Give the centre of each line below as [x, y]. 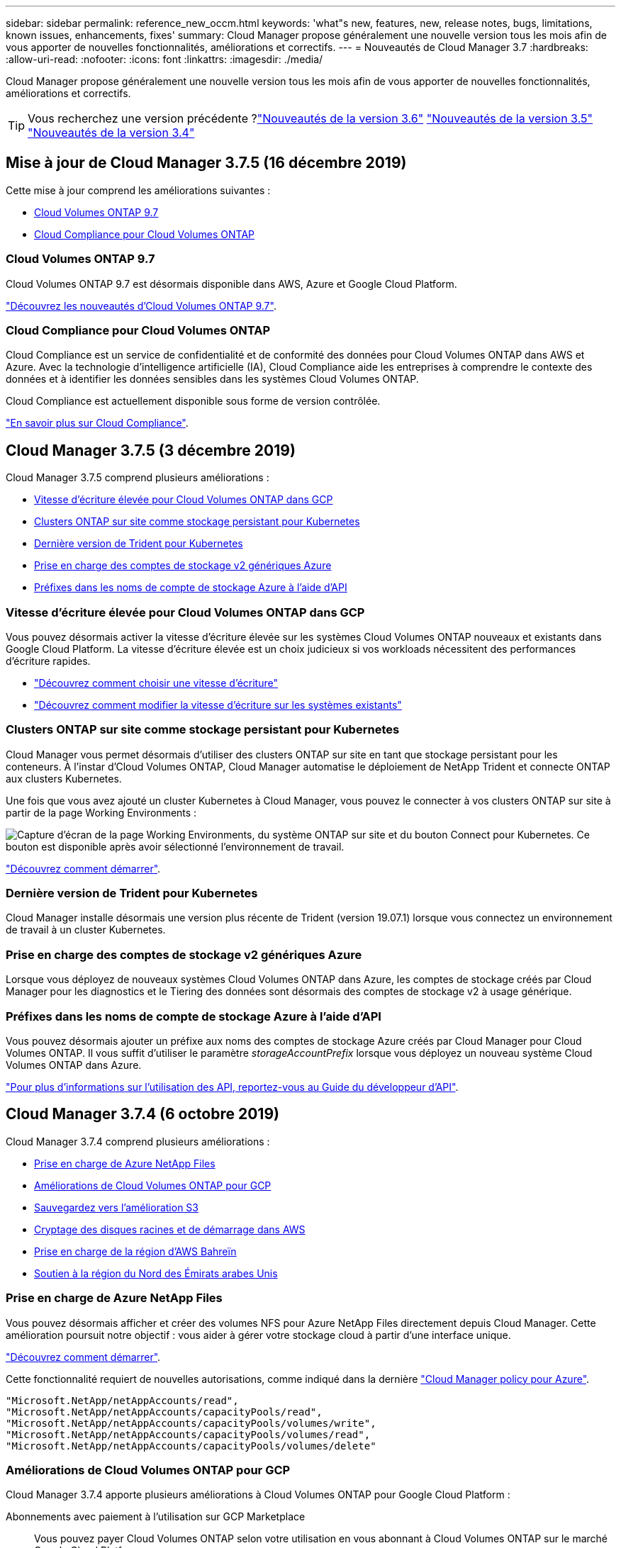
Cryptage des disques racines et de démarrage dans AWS [170, 1229]
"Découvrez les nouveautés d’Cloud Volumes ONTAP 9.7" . [141, 305]
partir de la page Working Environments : [101, 812]
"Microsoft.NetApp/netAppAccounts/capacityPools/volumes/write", [191, 1423]
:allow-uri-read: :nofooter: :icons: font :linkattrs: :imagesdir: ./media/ [164, 59]
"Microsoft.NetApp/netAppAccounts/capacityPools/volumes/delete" [191, 1446]
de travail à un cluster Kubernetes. [86, 930]
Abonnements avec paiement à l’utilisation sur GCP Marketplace [156, 1517]
